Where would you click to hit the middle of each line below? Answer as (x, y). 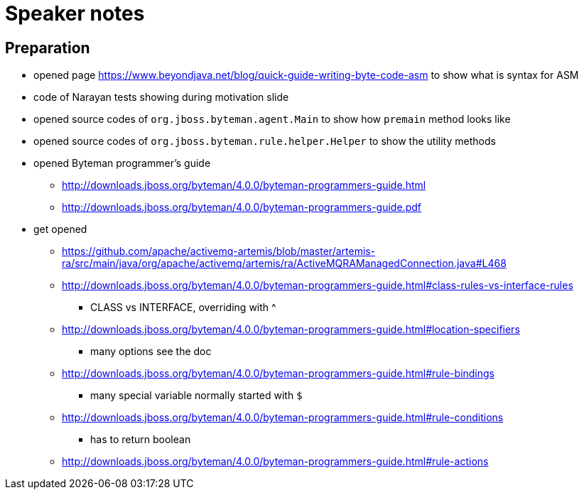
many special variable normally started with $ (196, 396)
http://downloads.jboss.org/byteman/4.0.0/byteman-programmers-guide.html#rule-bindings (278, 374)
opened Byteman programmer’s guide (122, 163)
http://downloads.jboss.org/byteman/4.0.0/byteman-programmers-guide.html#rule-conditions (283, 418)
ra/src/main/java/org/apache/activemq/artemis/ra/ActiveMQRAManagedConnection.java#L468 (284, 263)
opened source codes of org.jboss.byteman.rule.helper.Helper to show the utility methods (265, 141)
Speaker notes (75, 13)
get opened (60, 229)
